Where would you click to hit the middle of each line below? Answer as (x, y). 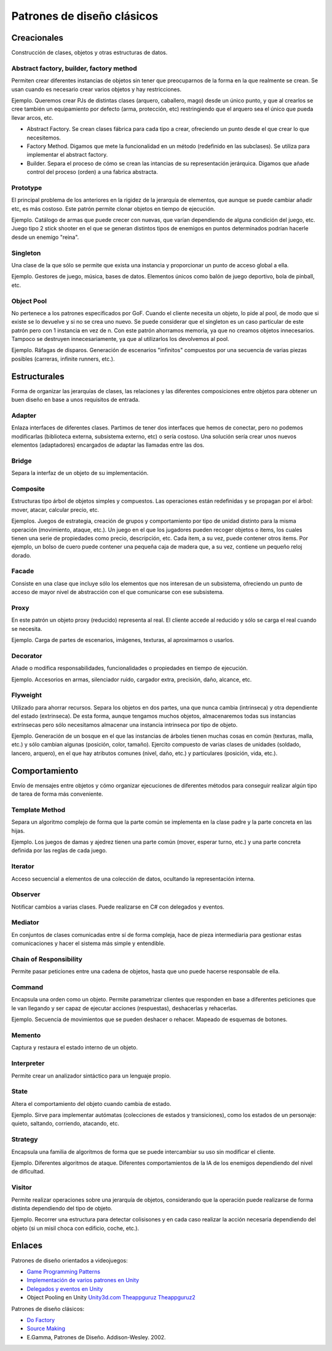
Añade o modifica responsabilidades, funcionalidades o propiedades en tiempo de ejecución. (130, 668)
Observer (26, 895)
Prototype (27, 187)
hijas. (18, 831)
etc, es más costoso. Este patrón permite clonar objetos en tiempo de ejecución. (113, 208)
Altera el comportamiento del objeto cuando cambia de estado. (91, 1103)
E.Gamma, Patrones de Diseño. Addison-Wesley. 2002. (96, 1337)
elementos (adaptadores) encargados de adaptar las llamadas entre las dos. (108, 445)
